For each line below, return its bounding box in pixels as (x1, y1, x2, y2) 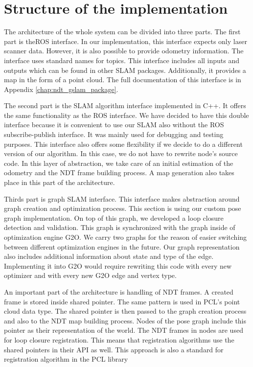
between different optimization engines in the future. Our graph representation (4, 241, 240, 252)
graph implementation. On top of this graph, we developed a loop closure (4, 212, 224, 223)
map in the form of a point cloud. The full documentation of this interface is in (4, 74, 241, 85)
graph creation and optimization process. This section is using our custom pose (4, 203, 241, 213)
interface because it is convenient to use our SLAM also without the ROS (4, 119, 224, 130)
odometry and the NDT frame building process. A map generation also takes (4, 167, 234, 178)
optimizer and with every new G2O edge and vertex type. (4, 270, 177, 280)
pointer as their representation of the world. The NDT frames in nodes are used (4, 325, 243, 335)
